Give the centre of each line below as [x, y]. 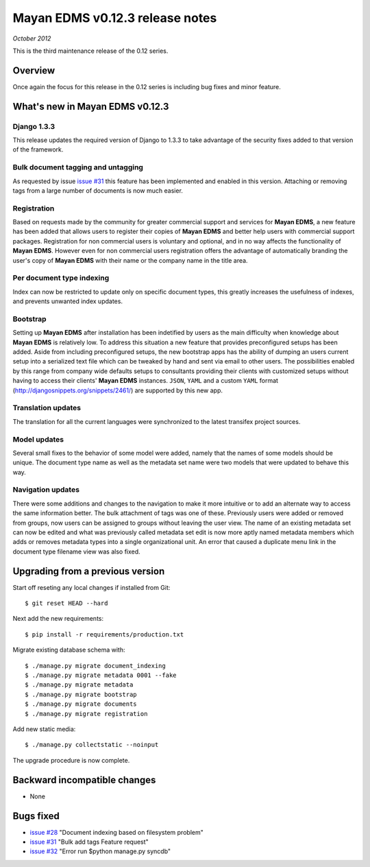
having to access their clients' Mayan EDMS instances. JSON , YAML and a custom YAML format [146, 381]
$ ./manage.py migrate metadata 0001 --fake [101, 675]
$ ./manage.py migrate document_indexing [95, 666]
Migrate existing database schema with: [69, 650]
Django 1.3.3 [34, 126]
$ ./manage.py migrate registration [86, 714]
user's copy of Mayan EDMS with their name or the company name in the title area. [130, 260]
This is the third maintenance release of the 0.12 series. [90, 51]
